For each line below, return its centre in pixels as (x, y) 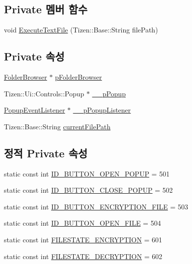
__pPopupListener (102, 110)
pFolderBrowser (79, 77)
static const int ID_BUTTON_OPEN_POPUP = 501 (87, 173)
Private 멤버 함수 (46, 9)
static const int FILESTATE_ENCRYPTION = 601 (83, 239)
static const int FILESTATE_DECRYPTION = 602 (83, 256)
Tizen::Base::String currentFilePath (57, 126)
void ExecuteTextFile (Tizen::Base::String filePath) (81, 30)
